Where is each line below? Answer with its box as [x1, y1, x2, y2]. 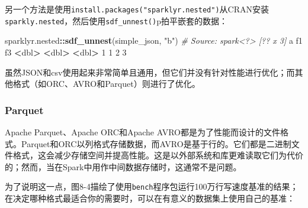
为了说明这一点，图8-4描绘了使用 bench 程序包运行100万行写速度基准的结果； [5, 180, 299, 193]
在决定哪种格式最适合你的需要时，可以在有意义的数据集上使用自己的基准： [5, 191, 295, 204]
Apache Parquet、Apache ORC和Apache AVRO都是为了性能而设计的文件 [5, 125, 280, 138]
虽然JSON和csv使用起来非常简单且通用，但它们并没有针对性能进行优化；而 [5, 66, 295, 78]
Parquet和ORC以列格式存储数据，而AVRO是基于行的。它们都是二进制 [21, 137, 291, 149]
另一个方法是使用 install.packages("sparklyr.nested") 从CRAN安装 [5, 3, 269, 15]
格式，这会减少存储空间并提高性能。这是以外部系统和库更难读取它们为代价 [12, 149, 303, 161]
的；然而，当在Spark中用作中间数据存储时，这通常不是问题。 [5, 160, 242, 173]
